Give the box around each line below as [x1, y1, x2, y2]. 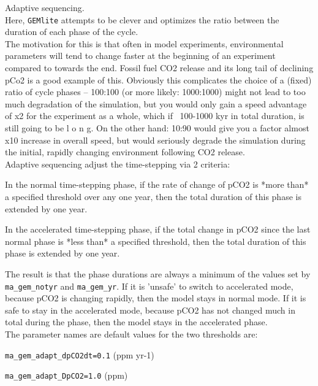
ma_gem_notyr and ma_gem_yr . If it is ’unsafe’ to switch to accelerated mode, [5, 279, 293, 292]
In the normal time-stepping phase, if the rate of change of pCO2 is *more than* [5, 178, 309, 191]
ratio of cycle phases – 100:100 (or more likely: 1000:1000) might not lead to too [5, 85, 306, 98]
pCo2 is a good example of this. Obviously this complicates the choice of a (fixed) [5, 73, 312, 86]
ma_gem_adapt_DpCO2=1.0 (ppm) [5, 369, 128, 382]
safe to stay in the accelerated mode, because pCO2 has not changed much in [5, 303, 295, 316]
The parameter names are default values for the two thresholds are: [5, 327, 258, 340]
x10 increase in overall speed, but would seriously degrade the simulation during [5, 133, 306, 146]
